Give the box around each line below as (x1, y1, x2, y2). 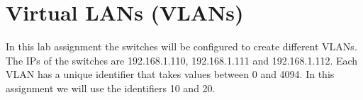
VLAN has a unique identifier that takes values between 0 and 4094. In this (6, 67, 335, 82)
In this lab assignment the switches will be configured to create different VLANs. (6, 39, 357, 54)
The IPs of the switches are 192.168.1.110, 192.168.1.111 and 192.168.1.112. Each (6, 52, 358, 67)
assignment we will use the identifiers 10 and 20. (6, 80, 216, 95)
